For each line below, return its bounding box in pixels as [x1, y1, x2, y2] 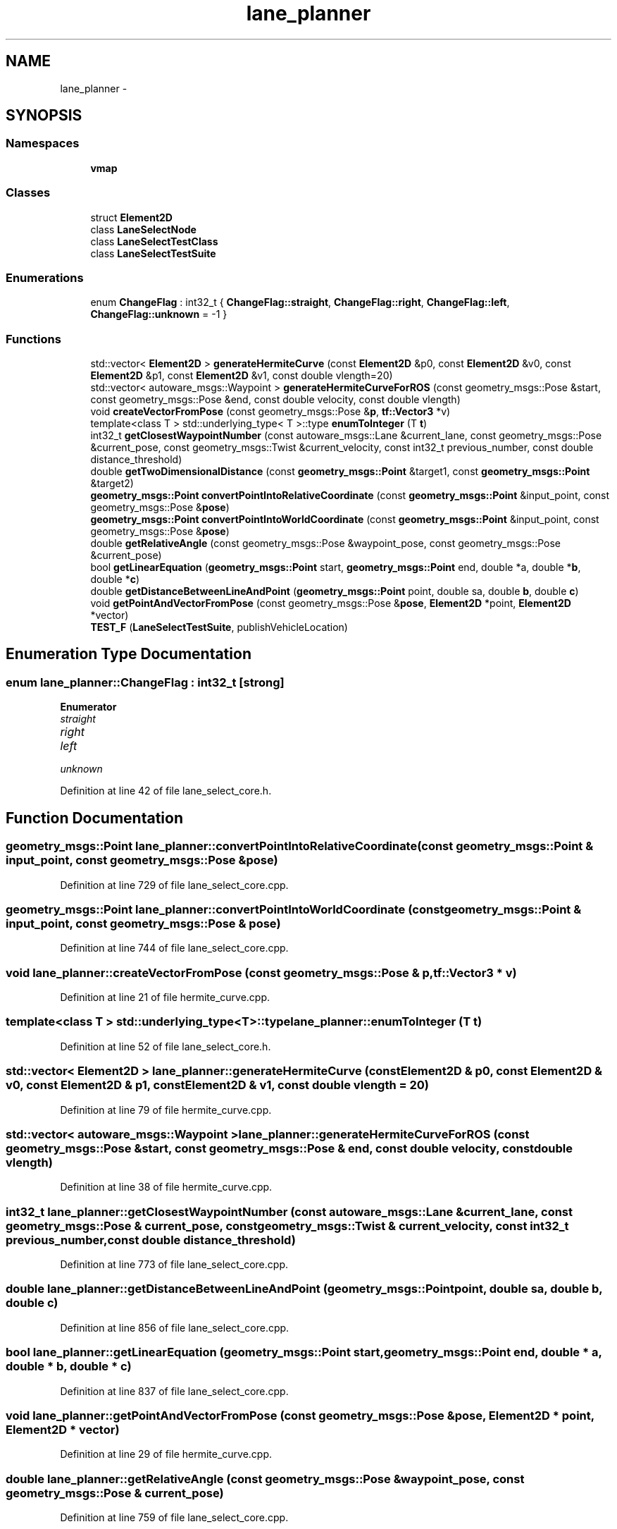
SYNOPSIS [6, 106, 82, 125]
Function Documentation [6, 809, 183, 827]
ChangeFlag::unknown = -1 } [90, 308, 228, 321]
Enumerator [60, 701, 117, 713]
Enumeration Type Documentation [6, 645, 251, 663]
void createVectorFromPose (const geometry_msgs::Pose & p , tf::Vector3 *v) [90, 405, 451, 418]
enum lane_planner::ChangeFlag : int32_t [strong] [6, 675, 285, 689]
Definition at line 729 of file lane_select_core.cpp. [60, 878, 289, 891]
